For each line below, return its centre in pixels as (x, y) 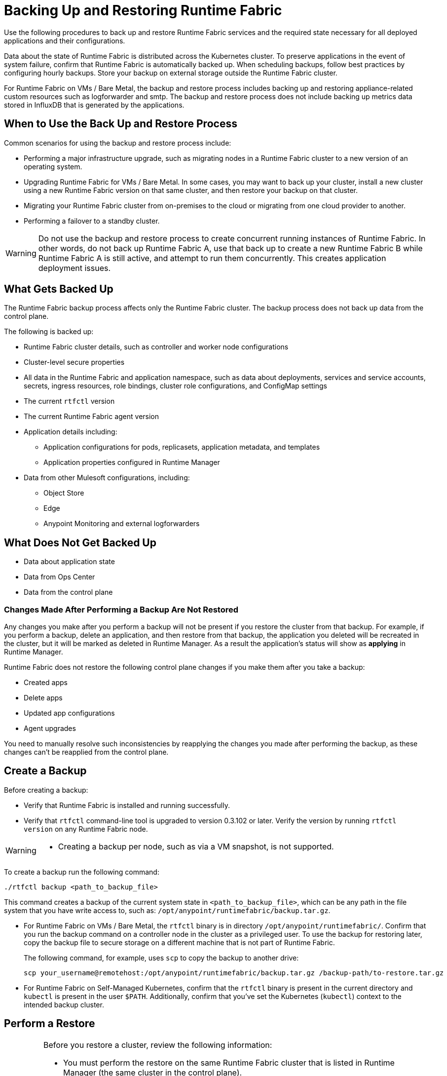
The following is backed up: (49, 332)
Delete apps (43, 698)
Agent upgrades (50, 729)
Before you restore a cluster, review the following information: (158, 1045)
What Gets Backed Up (59, 289)
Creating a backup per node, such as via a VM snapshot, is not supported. (196, 846)
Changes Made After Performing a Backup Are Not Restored (121, 609)
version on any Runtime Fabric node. (86, 829)
